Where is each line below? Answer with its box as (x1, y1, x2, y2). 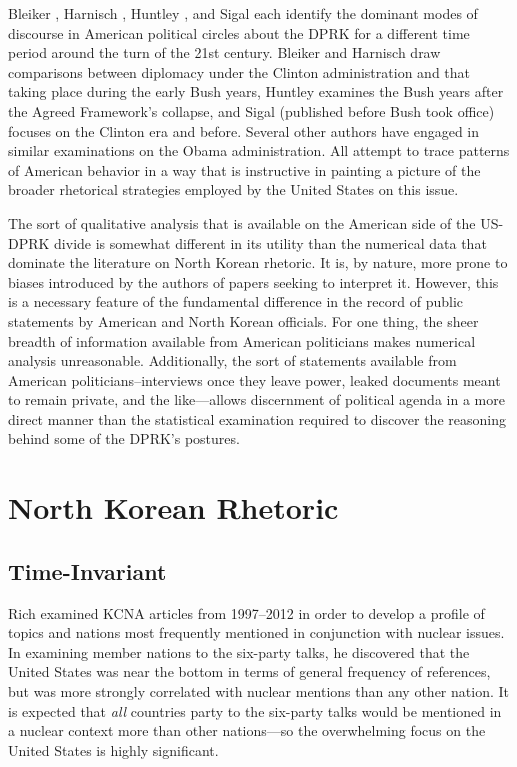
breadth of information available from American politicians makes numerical (8, 330, 476, 351)
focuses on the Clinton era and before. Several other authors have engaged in (8, 120, 479, 141)
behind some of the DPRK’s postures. (8, 428, 240, 449)
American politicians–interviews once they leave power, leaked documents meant (8, 369, 501, 390)
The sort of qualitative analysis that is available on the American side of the (8, 212, 476, 233)
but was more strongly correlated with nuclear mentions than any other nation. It (8, 681, 509, 702)
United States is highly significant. (8, 739, 219, 760)
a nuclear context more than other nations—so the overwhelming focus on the (8, 720, 486, 741)
